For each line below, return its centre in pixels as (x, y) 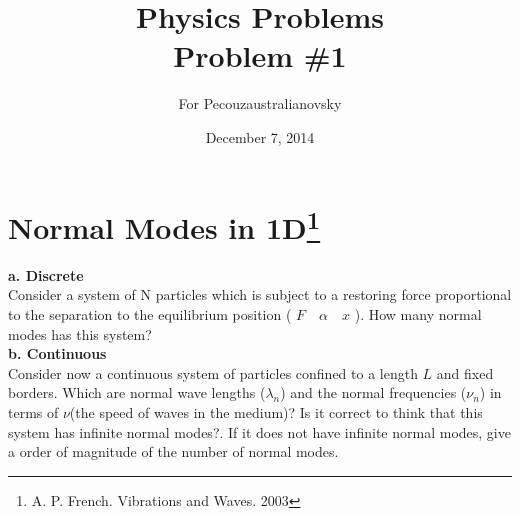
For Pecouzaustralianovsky (260, 103)
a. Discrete (46, 274)
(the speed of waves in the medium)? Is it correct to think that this (276, 411)
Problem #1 (260, 55)
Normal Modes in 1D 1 (164, 224)
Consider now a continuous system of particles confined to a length (213, 372)
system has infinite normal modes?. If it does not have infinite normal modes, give (259, 431)
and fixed (465, 372)
